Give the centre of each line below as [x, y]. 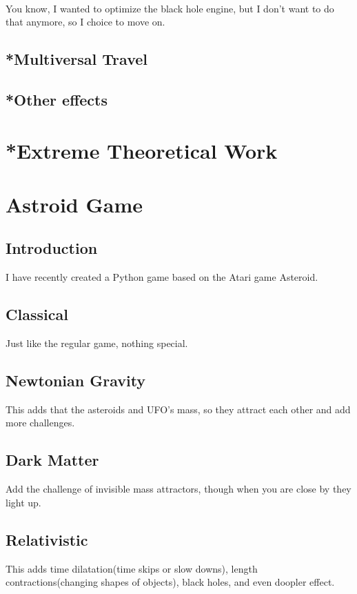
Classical [37, 314]
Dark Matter [52, 460]
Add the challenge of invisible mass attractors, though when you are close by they [178, 489]
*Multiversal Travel [76, 59]
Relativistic [47, 539]
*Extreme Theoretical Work [142, 150]
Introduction [52, 248]
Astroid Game [74, 204]
